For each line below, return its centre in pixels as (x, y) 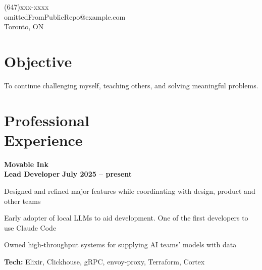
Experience (43, 140)
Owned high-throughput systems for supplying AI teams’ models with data (120, 245)
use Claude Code (30, 227)
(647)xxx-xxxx (27, 7)
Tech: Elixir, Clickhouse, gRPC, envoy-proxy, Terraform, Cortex (104, 261)
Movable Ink (27, 164)
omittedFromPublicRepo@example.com (65, 16)
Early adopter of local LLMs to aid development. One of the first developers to (126, 218)
